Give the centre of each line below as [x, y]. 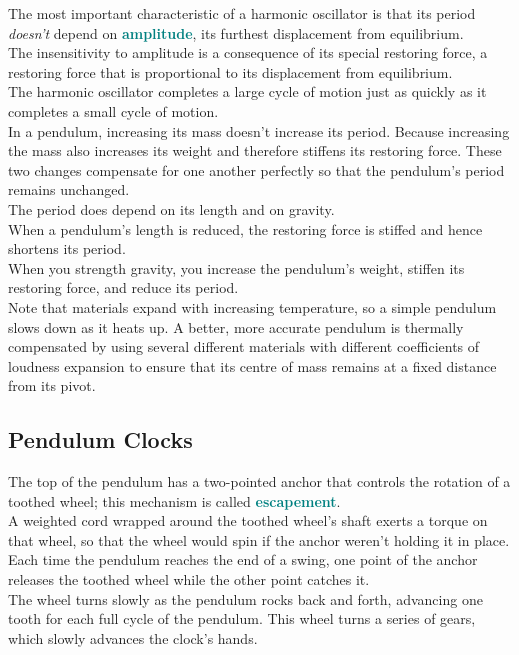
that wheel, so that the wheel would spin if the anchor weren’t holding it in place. [259, 539]
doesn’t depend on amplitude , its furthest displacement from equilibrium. [236, 32]
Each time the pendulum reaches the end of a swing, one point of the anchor [243, 559]
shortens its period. [67, 248]
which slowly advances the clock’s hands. [133, 637]
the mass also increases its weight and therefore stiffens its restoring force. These [255, 150]
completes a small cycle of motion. [113, 110]
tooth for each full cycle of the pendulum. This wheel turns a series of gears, [242, 618]
